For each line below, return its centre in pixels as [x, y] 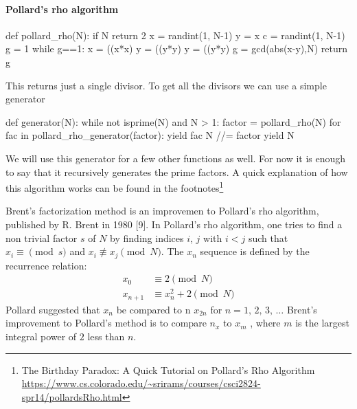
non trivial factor [42, 237]
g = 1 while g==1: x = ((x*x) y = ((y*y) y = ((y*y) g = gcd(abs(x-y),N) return [176, 48]
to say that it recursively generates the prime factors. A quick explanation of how [177, 172]
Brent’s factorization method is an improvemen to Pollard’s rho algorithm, [162, 211]
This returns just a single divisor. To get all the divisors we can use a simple [166, 85]
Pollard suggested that [53, 309]
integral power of [41, 336]
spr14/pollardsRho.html [72, 396]
